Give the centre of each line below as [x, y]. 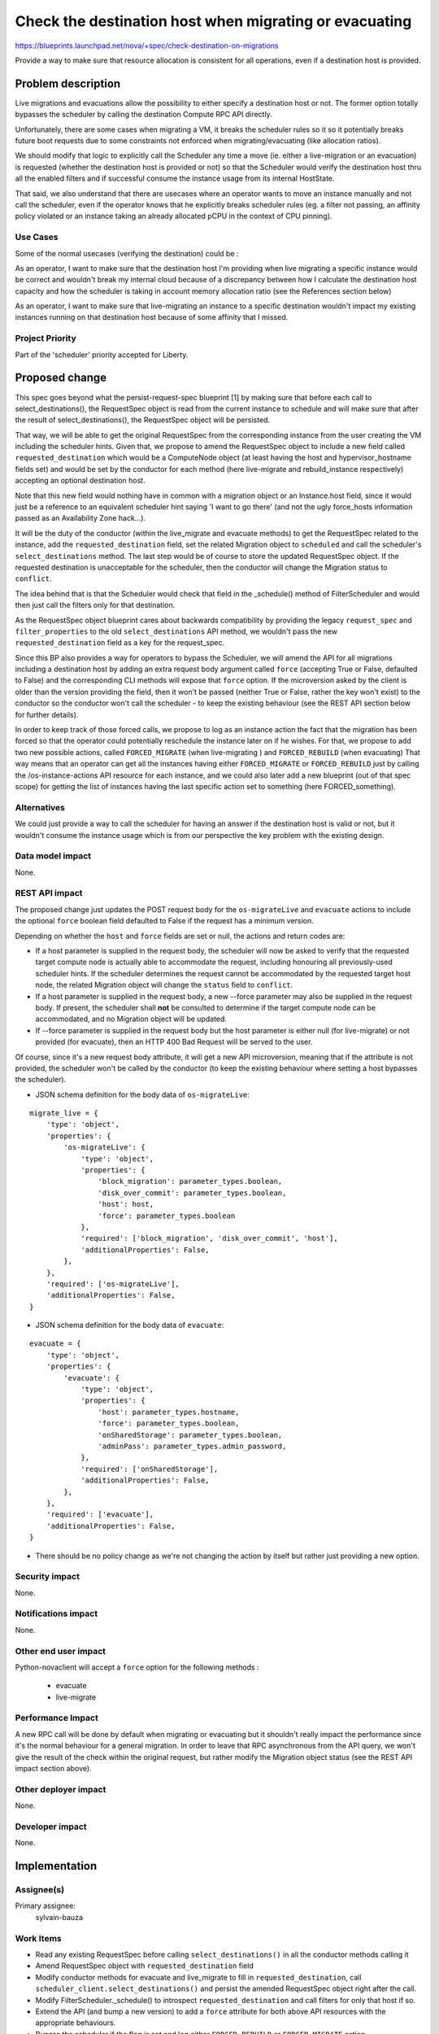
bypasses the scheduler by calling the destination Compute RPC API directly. [143, 115]
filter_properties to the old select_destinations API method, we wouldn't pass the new [176, 631]
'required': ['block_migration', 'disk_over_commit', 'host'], [209, 1238]
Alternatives [40, 807]
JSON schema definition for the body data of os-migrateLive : [142, 1094]
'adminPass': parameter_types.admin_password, [192, 1446]
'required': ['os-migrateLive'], [113, 1284]
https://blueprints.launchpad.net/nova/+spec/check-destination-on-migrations [147, 46]
